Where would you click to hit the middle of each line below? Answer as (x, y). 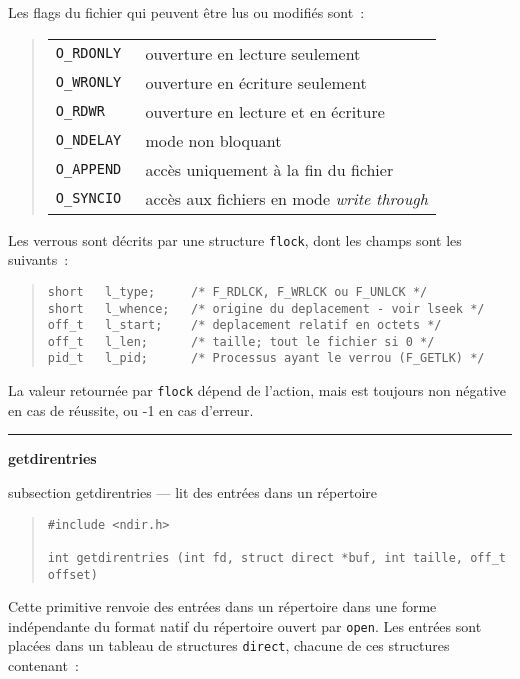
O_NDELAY (88, 140)
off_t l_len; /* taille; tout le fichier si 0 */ (241, 341)
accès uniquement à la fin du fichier (269, 169)
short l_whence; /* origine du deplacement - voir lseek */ (266, 308)
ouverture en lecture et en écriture (265, 111)
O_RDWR (80, 111)
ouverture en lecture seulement (253, 53)
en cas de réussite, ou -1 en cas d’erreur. (131, 409)
